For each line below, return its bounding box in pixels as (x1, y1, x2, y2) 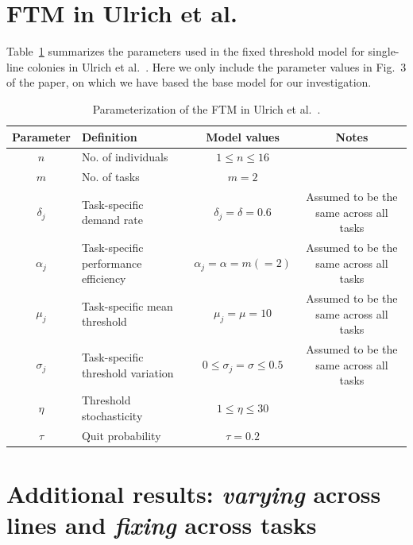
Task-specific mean (81, 297, 173, 314)
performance (81, 254, 142, 271)
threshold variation (81, 364, 174, 381)
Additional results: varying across (6, 477, 381, 510)
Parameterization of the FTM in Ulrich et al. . (92, 100, 321, 117)
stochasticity (81, 407, 143, 423)
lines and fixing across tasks (6, 508, 317, 542)
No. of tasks (81, 168, 140, 185)
